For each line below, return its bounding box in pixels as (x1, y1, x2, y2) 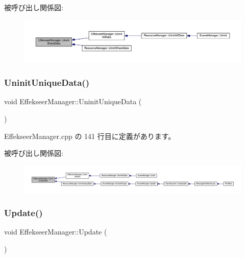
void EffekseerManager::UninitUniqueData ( (4, 96, 142, 107)
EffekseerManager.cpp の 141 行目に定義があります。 (4, 130, 176, 141)
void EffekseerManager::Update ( (4, 226, 107, 237)
